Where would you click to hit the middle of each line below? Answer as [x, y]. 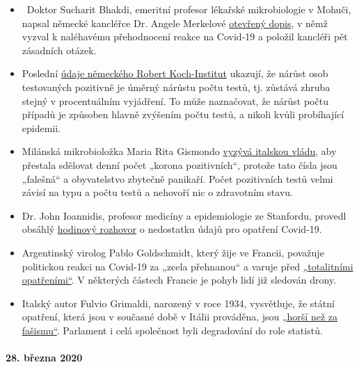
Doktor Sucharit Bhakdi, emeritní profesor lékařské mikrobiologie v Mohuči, [189, 9]
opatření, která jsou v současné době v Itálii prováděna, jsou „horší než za [180, 317]
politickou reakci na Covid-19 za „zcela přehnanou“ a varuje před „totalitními [188, 266]
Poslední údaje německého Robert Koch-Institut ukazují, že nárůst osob [175, 73]
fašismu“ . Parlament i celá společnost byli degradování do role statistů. [172, 330]
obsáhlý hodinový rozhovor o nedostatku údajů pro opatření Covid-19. [172, 229]
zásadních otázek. [59, 50]
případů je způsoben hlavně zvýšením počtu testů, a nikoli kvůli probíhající [183, 114]
